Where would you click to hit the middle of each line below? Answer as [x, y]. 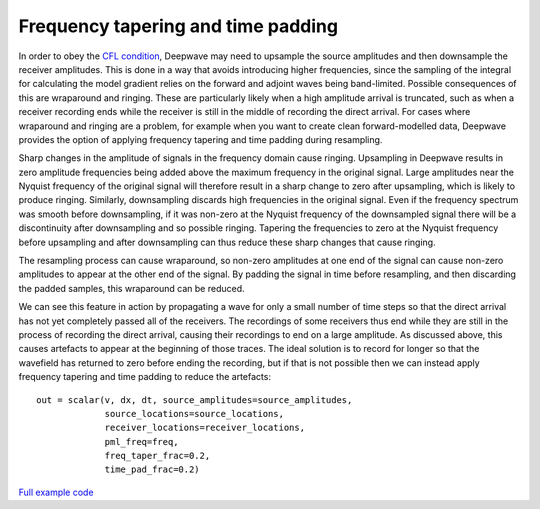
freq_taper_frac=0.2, [157, 456]
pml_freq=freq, [141, 441]
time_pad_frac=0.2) [152, 469]
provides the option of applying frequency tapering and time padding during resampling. [200, 139]
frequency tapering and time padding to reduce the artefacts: [145, 377]
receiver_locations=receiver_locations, [204, 428]
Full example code [56, 492]
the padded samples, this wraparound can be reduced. [131, 288]
